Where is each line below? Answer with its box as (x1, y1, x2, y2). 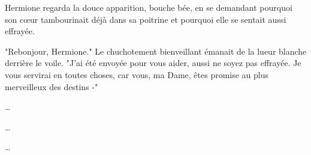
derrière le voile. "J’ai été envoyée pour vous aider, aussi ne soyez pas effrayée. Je (5, 56, 301, 69)
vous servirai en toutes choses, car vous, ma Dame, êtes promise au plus (5, 68, 269, 81)
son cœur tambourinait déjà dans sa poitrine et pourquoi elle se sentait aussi (5, 13, 286, 25)
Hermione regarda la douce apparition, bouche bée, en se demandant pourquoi (5, 1, 292, 13)
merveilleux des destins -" (5, 80, 98, 93)
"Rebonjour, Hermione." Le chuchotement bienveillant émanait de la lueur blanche (5, 44, 307, 57)
